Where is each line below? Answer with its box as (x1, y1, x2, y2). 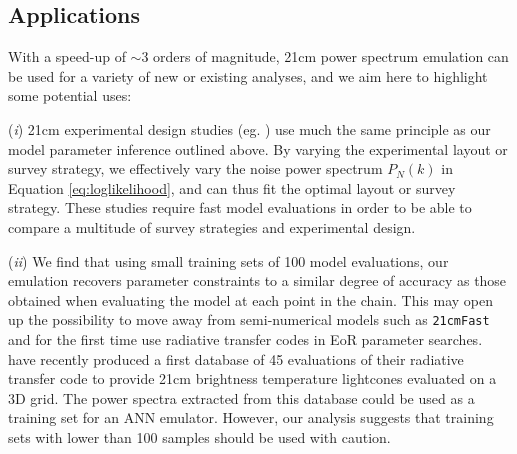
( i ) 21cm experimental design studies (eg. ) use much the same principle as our (8, 118, 491, 139)
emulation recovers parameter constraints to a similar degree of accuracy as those (8, 270, 507, 291)
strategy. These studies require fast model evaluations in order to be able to (8, 197, 472, 218)
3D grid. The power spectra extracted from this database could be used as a (8, 387, 475, 408)
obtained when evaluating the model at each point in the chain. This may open (8, 289, 494, 310)
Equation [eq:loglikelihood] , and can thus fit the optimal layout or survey (8, 177, 456, 198)
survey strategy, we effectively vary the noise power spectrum (8, 158, 383, 179)
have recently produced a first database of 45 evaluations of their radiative (8, 348, 464, 369)
